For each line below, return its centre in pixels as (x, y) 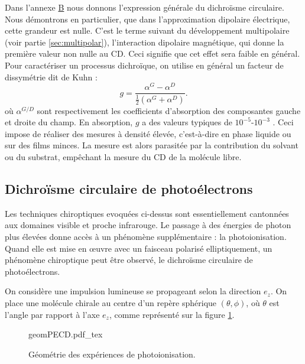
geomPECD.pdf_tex (66, 334)
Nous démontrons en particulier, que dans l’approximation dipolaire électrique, (147, 19)
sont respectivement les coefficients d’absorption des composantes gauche (169, 110)
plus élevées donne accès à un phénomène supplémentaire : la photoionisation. (146, 237)
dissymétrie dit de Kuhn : (51, 77)
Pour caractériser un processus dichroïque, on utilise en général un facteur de (144, 65)
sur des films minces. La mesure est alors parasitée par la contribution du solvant (152, 145)
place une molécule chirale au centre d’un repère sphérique (111, 302)
